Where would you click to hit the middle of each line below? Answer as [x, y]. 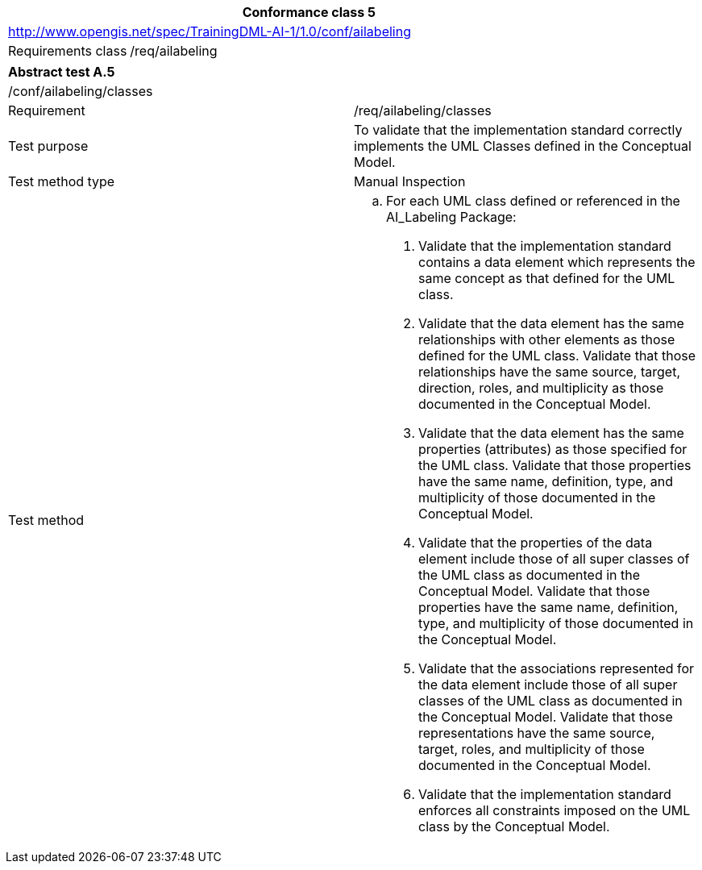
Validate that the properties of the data [536, 543]
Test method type [62, 181]
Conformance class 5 [309, 12]
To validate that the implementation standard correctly [518, 130]
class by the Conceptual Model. [514, 826]
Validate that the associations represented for [557, 668]
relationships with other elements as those [547, 339]
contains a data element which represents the [557, 262]
